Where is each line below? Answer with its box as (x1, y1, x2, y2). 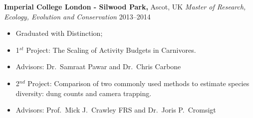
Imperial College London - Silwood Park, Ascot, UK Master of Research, (4, 1, 246, 11)
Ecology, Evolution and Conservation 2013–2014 (4, 11, 151, 21)
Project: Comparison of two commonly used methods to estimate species (27, 78, 250, 88)
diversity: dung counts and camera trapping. (15, 88, 152, 98)
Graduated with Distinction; (15, 28, 103, 38)
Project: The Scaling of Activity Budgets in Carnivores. (26, 44, 196, 55)
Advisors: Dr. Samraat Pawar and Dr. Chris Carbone (15, 61, 181, 72)
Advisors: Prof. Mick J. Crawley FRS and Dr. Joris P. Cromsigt (15, 105, 216, 115)
